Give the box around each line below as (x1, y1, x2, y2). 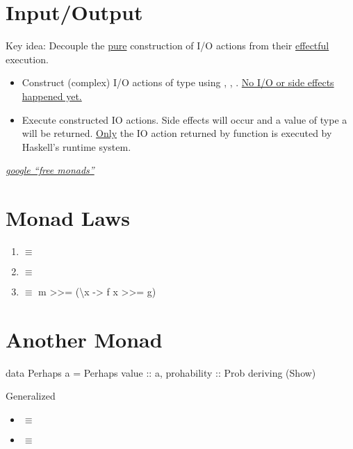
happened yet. (22, 88, 82, 103)
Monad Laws (6, 204, 130, 232)
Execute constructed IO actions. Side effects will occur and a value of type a (22, 112, 347, 126)
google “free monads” (6, 163, 95, 177)
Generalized (6, 389, 56, 403)
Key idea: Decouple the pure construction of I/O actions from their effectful (6, 38, 329, 53)
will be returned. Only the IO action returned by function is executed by (22, 126, 332, 140)
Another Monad (6, 325, 163, 353)
